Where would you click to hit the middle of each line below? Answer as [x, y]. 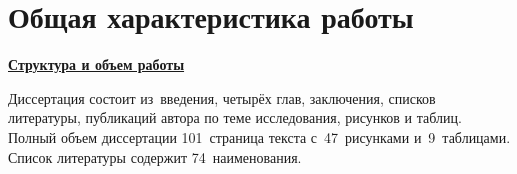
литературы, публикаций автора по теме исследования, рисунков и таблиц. [235, 117]
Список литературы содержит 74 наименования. [155, 156]
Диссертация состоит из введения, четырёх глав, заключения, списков [222, 97]
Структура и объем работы [96, 64]
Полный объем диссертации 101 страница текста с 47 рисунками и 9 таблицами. [259, 136]
